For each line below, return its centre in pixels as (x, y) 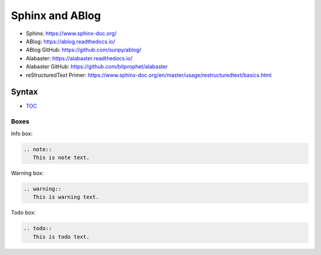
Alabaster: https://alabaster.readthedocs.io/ (79, 58)
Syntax (24, 92)
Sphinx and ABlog (56, 15)
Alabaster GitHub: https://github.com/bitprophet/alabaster (97, 67)
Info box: (22, 133)
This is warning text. (66, 197)
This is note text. (61, 157)
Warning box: (27, 173)
